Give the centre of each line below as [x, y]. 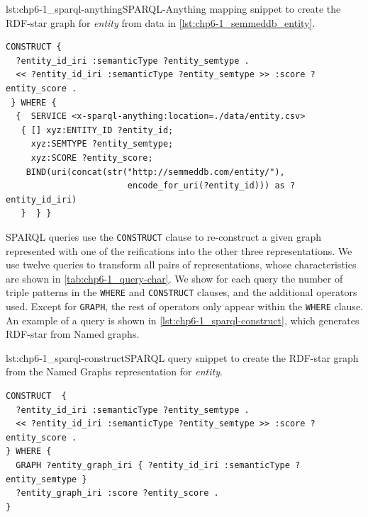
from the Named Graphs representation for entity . [114, 371]
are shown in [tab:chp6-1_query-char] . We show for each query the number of [174, 278]
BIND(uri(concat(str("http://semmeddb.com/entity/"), [155, 172]
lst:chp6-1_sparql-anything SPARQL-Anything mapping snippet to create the [173, 8]
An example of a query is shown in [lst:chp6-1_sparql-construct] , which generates [183, 320]
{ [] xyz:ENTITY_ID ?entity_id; [97, 130]
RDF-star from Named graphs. [73, 334]
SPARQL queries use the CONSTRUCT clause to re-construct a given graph [164, 236]
